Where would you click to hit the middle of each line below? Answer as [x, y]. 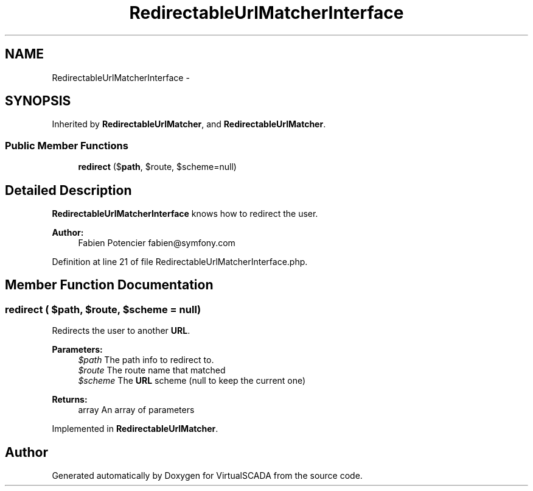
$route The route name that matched [152, 370]
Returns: [70, 400]
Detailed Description [68, 190]
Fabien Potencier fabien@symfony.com [157, 243]
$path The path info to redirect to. [146, 360]
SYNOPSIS [38, 101]
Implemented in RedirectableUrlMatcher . [135, 429]
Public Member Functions [67, 145]
